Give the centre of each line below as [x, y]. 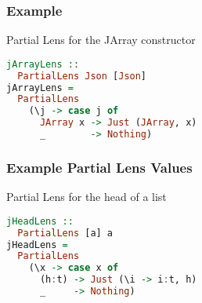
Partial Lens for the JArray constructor [101, 40]
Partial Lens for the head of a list [87, 197]
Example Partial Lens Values [99, 167]
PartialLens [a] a [65, 233]
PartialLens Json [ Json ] [82, 76]
